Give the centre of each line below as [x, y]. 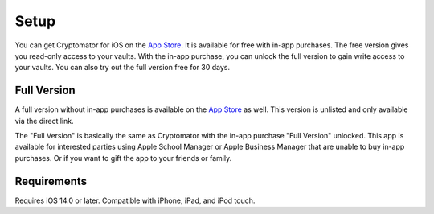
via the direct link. [44, 121]
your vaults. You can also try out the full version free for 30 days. [123, 68]
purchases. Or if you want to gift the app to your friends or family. [123, 158]
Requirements [51, 181]
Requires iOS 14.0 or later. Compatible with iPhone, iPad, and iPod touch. [135, 200]
